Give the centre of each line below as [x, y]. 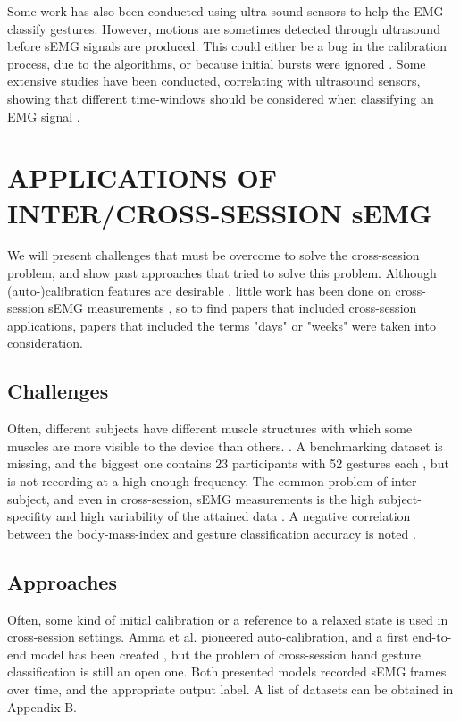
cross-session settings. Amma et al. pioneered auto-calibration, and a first [208, 637]
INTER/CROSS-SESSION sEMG [220, 212]
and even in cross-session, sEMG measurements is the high [214, 498]
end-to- [432, 637]
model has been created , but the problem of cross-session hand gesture [226, 654]
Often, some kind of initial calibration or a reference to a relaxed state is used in [228, 619]
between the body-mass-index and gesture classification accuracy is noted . [212, 533]
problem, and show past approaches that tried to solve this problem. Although [222, 273]
